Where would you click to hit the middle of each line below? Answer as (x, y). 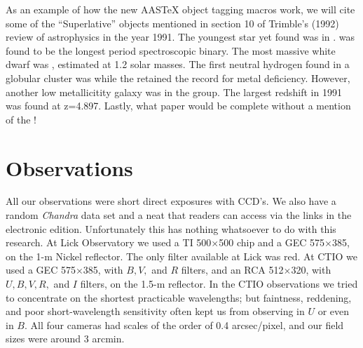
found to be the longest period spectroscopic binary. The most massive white (171, 50)
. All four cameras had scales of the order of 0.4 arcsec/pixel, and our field (184, 324)
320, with (311, 270)
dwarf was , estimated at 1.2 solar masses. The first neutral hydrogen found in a (178, 64)
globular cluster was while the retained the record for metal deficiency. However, (178, 78)
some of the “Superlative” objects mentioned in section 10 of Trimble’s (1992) (172, 23)
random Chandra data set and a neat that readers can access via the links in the (179, 215)
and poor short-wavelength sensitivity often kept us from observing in (155, 311)
